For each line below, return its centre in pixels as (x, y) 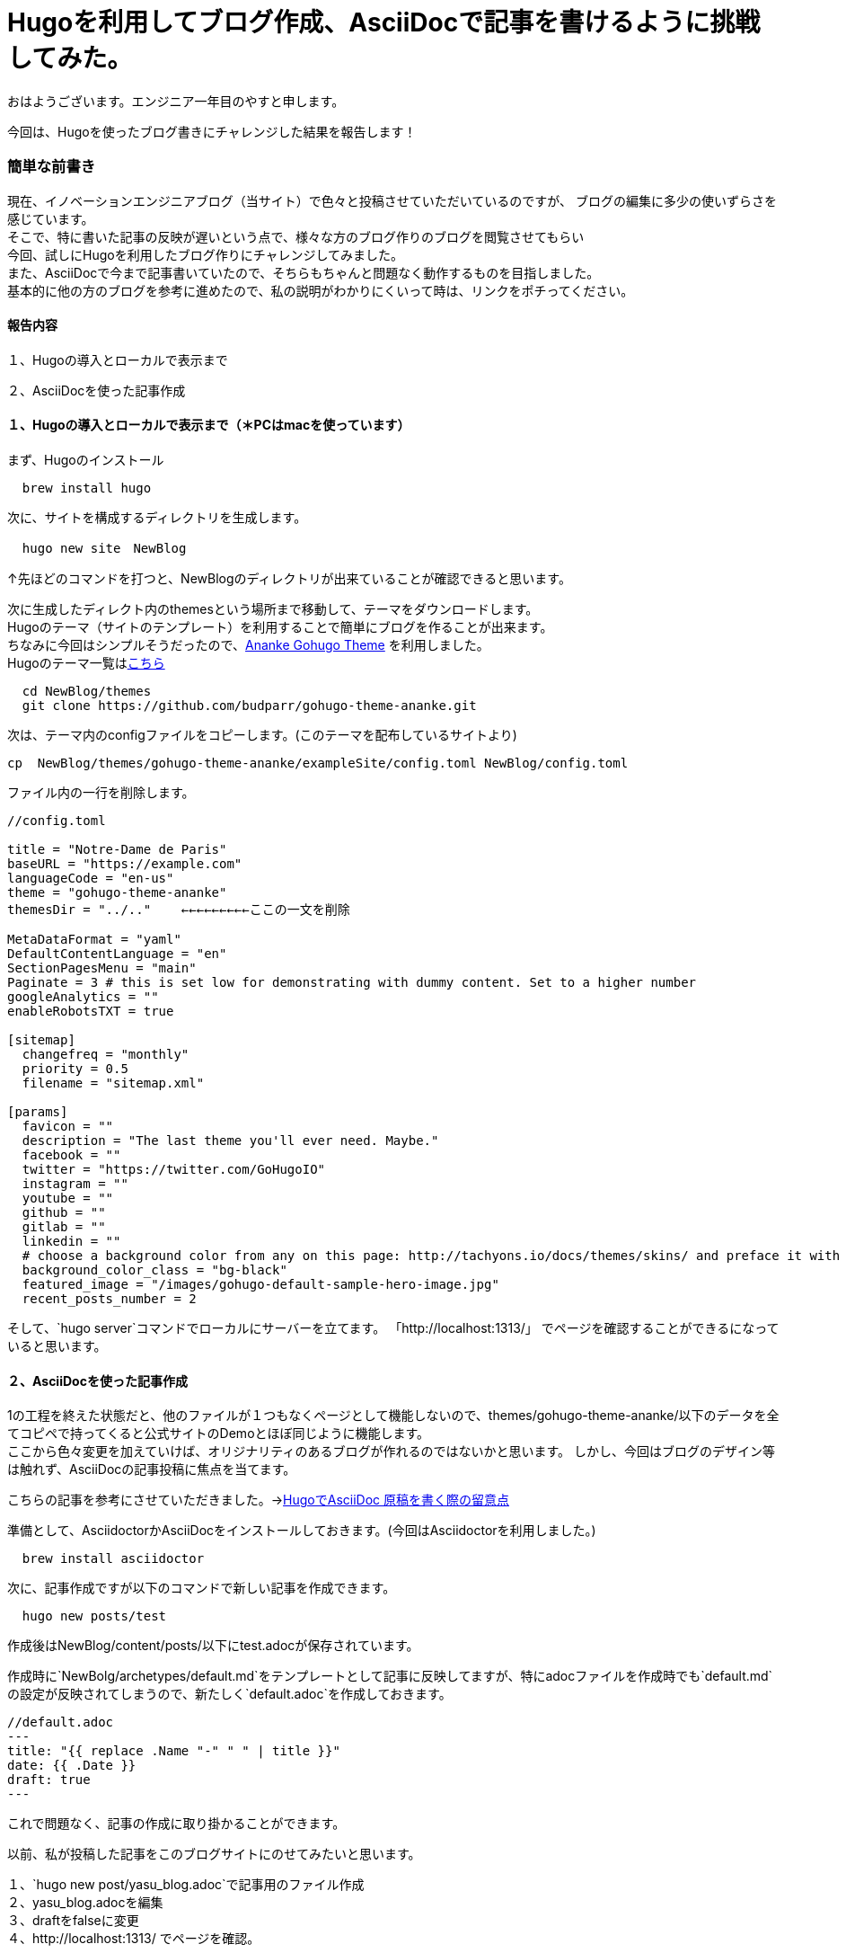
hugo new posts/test (94, 1616)
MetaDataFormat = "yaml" (94, 939)
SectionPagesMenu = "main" (102, 968)
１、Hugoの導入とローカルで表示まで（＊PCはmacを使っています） (209, 425)
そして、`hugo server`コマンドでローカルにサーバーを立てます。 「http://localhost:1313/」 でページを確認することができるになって (393, 1327)
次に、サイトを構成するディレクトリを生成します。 (157, 517)
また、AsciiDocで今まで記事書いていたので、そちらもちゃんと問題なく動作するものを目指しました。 (304, 272)
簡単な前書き (52, 167)
